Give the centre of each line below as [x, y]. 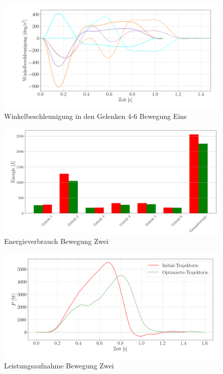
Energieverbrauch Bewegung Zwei [56, 241]
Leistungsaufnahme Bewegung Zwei [59, 365]
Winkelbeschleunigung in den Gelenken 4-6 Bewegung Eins [96, 116]
